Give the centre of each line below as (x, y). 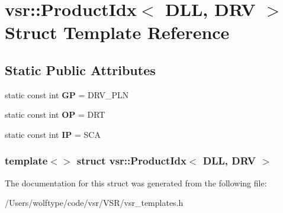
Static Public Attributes (80, 70)
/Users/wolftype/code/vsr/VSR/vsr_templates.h (94, 203)
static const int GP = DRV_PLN (67, 94)
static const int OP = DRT (55, 114)
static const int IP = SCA (53, 134)
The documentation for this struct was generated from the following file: (136, 183)
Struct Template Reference (117, 32)
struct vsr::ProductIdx (131, 161)
